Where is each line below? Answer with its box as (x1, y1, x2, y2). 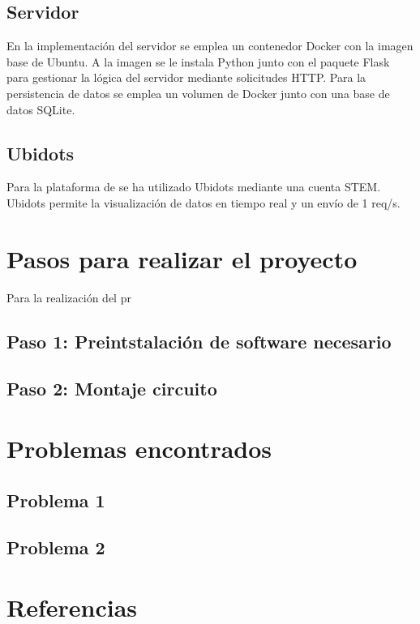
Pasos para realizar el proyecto (6, 241, 358, 275)
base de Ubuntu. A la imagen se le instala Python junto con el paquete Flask (6, 53, 390, 70)
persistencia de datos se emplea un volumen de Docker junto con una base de (6, 84, 390, 101)
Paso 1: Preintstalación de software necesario (6, 328, 392, 353)
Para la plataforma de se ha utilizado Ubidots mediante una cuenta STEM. (6, 178, 381, 195)
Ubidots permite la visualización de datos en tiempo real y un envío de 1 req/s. (6, 194, 401, 211)
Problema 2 (6, 535, 105, 560)
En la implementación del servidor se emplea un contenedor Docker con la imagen (6, 37, 414, 54)
